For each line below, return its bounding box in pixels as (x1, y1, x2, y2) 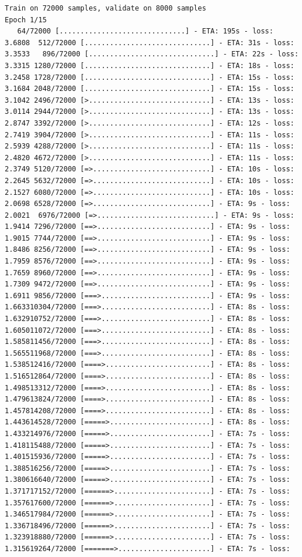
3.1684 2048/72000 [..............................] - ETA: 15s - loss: (5, 85, 294, 93)
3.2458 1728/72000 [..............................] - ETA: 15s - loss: (5, 73, 294, 82)
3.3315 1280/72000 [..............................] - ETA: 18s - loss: (5, 61, 294, 70)
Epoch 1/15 (5, 15, 47, 24)
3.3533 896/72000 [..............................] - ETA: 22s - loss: (5, 50, 299, 59)
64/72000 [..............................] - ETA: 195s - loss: (17, 27, 274, 36)
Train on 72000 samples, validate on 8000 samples (5, 4, 206, 12)
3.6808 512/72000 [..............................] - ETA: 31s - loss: (5, 38, 294, 47)
